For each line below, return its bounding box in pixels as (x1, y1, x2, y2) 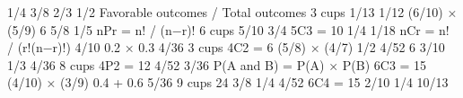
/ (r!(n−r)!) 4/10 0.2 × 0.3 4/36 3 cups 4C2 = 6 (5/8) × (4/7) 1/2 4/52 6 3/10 (7, 38, 445, 57)
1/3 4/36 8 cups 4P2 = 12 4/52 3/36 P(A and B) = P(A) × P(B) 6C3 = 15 (7, 55, 427, 74)
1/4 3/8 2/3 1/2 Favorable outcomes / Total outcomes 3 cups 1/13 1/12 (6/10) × (7, 3, 458, 21)
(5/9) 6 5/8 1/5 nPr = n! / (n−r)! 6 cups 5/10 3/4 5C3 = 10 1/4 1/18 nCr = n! (7, 20, 450, 39)
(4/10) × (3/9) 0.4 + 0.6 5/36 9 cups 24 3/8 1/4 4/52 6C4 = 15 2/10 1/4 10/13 (7, 73, 449, 92)
